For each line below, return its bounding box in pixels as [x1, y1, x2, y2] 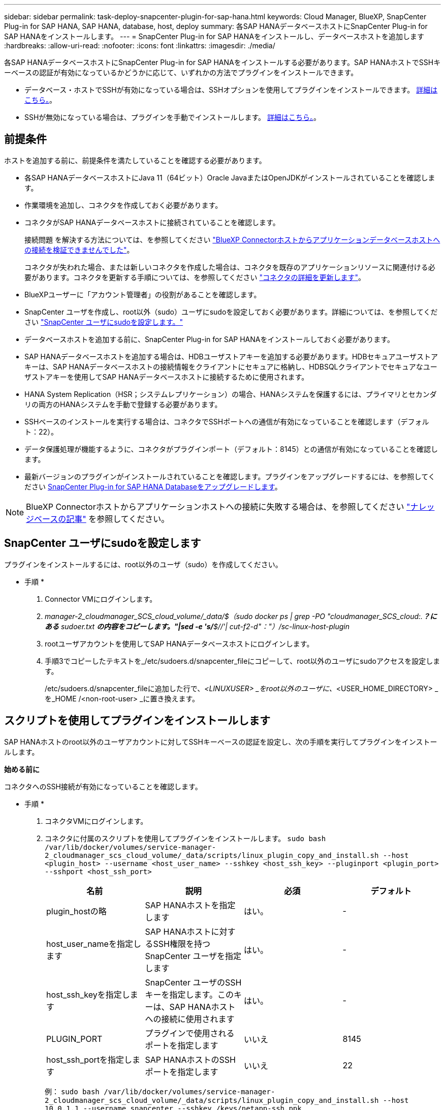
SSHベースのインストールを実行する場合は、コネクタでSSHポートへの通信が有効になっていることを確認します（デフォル [24, 417, 429, 426]
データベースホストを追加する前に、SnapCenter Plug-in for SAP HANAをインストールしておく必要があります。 [24, 334, 394, 344]
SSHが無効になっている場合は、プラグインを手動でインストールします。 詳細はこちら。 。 [24, 113, 321, 121]
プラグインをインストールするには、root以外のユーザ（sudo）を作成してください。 [4, 560, 282, 569]
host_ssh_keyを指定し [46, 989, 130, 1000]
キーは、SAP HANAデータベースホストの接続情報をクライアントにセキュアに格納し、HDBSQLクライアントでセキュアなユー [24, 362, 437, 371]
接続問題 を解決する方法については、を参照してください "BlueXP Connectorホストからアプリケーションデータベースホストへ [24, 235, 440, 244]
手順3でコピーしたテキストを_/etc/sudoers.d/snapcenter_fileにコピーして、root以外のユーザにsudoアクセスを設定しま [45, 656, 440, 665]
